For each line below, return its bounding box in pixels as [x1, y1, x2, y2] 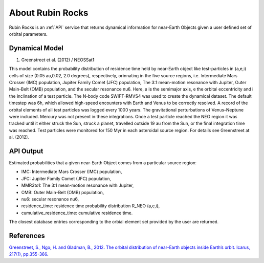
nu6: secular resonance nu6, [21, 196, 79, 202]
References [9, 231, 45, 240]
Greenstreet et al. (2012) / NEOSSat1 [21, 57, 95, 63]
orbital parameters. [9, 31, 48, 37]
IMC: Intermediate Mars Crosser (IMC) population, [21, 169, 122, 175]
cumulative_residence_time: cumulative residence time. [21, 210, 133, 216]
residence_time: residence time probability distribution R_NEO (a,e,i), [21, 203, 160, 209]
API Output [9, 147, 44, 155]
